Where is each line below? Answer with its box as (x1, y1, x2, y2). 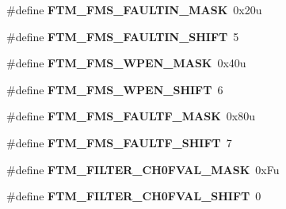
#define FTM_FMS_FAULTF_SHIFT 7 (6, 134, 232, 150)
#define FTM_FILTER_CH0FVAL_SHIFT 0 (6, 188, 261, 204)
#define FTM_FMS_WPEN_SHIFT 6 (6, 81, 223, 97)
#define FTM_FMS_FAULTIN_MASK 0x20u (6, 2, 262, 17)
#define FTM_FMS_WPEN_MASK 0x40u (6, 55, 246, 71)
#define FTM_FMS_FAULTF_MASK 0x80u (6, 108, 255, 124)
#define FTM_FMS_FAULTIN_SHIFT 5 (6, 28, 239, 44)
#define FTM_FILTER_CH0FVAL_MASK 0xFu (6, 161, 280, 177)
